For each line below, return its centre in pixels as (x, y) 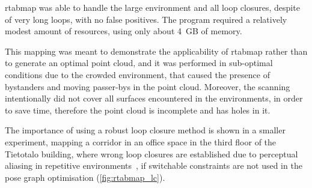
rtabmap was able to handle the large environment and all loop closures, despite (152, 7)
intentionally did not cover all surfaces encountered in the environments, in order (154, 98)
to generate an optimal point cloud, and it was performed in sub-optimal (139, 63)
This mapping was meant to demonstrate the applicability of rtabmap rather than (156, 51)
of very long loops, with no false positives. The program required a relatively (146, 19)
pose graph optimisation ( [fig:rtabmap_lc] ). (85, 177)
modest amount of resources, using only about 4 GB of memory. (124, 31)
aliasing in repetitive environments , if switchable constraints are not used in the (154, 165)
